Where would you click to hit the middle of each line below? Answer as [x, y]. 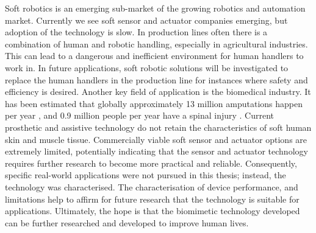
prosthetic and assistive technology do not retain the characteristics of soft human [158, 127]
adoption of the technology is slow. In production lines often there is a [136, 32]
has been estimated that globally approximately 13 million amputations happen [154, 103]
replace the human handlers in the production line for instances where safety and [156, 79]
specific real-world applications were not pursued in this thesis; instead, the [145, 175]
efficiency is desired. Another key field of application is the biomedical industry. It [158, 92]
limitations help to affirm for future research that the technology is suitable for [152, 199]
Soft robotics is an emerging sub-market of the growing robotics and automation [155, 8]
